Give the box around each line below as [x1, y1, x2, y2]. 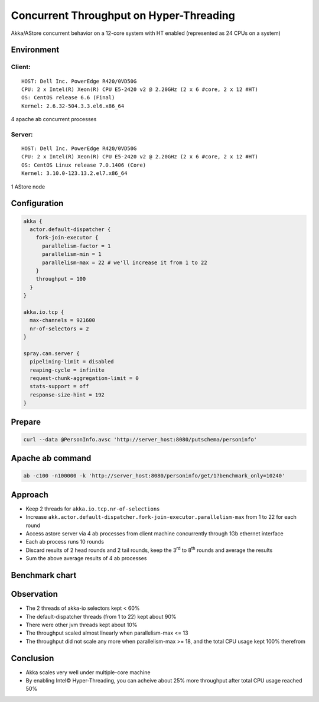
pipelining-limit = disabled [30, 358, 115, 365]
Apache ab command [11, 453, 92, 463]
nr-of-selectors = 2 [30, 325, 89, 332]
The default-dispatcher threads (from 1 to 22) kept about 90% [25, 613, 177, 620]
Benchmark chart [11, 570, 77, 580]
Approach [11, 489, 48, 499]
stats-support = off [30, 383, 89, 390]
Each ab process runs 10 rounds [25, 538, 105, 545]
